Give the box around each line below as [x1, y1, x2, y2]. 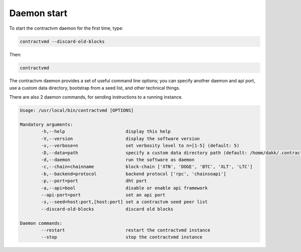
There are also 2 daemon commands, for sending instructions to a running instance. [9, 94, 183, 100]
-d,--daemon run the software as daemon [41, 156, 195, 162]
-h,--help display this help [41, 129, 171, 134]
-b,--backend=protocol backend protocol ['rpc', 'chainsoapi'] [41, 171, 227, 177]
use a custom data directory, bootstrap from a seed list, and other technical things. [9, 85, 181, 91]
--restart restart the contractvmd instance [41, 227, 211, 233]
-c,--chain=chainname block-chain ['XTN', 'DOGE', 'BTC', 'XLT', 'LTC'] [41, 164, 253, 170]
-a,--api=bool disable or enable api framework [41, 185, 208, 191]
